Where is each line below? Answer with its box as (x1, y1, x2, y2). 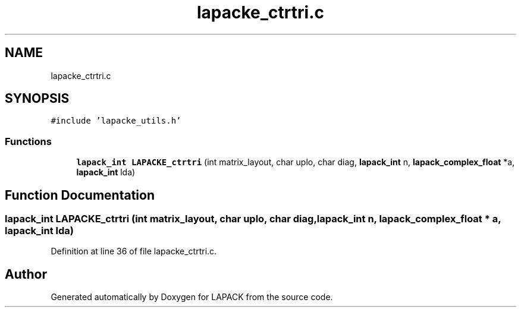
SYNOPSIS (5, 91, 70, 106)
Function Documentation (5, 187, 155, 203)
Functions (5, 135, 52, 147)
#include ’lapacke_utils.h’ (51, 116, 181, 126)
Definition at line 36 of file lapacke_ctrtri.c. (51, 246, 217, 257)
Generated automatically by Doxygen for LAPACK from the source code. (51, 292, 333, 302)
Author (5, 266, 47, 282)
